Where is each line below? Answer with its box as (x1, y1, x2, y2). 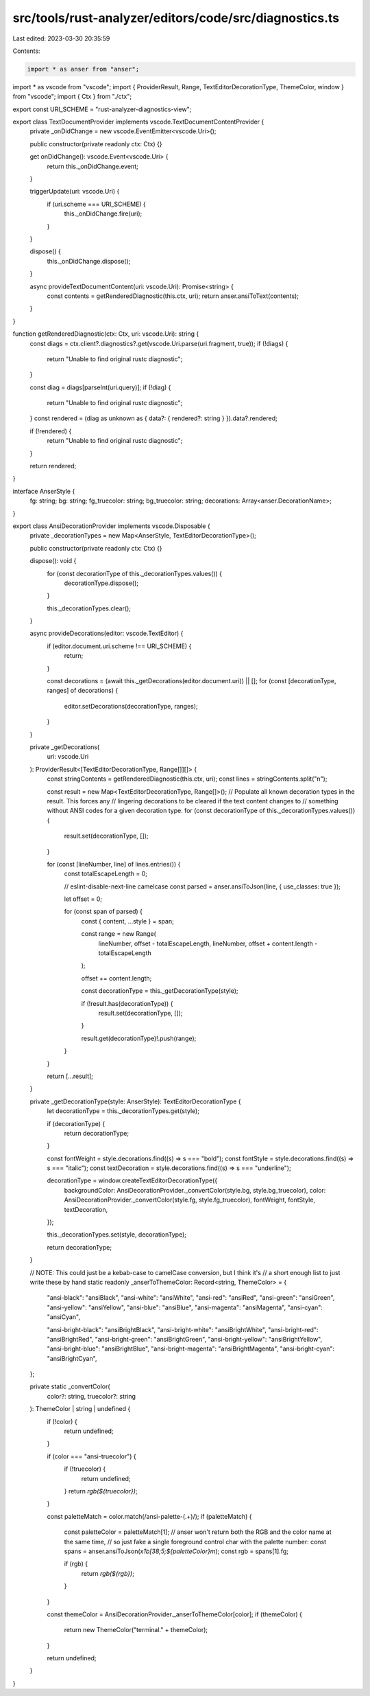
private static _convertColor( (29, 1382, 110, 1390)
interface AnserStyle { (12, 487, 75, 495)
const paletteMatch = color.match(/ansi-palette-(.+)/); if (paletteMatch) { (47, 1512, 252, 1520)
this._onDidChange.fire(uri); (64, 209, 143, 218)
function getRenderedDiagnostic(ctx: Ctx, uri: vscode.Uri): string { (12, 330, 199, 338)
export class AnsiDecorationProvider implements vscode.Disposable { (12, 522, 210, 530)
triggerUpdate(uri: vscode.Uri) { (29, 187, 120, 196)
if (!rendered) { (29, 426, 72, 435)
